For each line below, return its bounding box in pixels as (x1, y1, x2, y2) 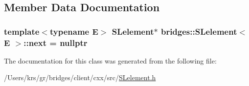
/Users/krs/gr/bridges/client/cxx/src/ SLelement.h (4, 72, 156, 82)
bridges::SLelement (160, 25, 237, 37)
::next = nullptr (23, 36, 88, 48)
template (4, 25, 40, 37)
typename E (49, 25, 98, 37)
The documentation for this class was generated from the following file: (4, 55, 217, 65)
